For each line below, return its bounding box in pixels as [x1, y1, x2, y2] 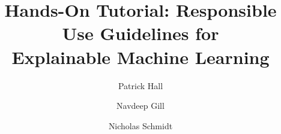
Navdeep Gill [116, 99, 165, 112]
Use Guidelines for [62, 21, 219, 45]
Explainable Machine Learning [11, 44, 270, 69]
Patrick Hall [118, 79, 163, 92]
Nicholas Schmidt [108, 119, 173, 132]
